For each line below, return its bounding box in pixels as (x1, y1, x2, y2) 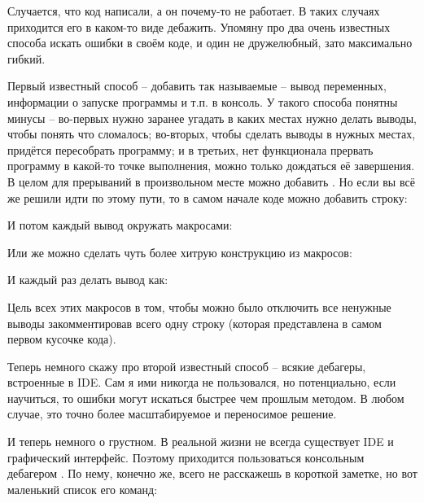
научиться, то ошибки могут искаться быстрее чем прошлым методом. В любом (7, 389, 404, 406)
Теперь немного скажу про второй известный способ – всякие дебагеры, (7, 357, 366, 374)
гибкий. (7, 50, 46, 67)
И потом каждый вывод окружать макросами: (7, 217, 233, 234)
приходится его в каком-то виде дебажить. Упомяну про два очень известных (7, 18, 391, 35)
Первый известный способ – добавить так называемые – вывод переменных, (7, 77, 387, 94)
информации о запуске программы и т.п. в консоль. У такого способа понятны (7, 93, 398, 110)
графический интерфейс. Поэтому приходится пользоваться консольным (7, 448, 365, 466)
